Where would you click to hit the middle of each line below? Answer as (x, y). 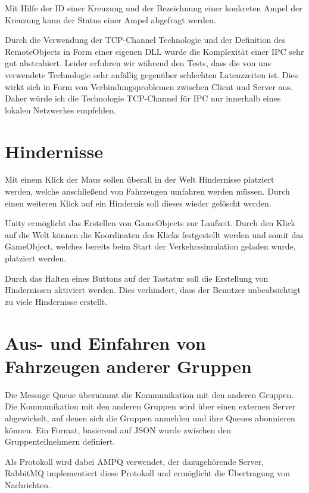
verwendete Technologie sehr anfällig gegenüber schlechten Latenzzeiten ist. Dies (152, 74)
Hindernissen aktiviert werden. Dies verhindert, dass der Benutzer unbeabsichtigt (153, 290)
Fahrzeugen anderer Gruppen (128, 366)
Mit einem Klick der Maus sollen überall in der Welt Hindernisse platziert (140, 179)
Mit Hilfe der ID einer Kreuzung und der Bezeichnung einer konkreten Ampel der (154, 8)
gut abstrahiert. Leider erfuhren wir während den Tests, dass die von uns (138, 63)
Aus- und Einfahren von (105, 342)
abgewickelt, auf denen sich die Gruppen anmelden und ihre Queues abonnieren (150, 417)
